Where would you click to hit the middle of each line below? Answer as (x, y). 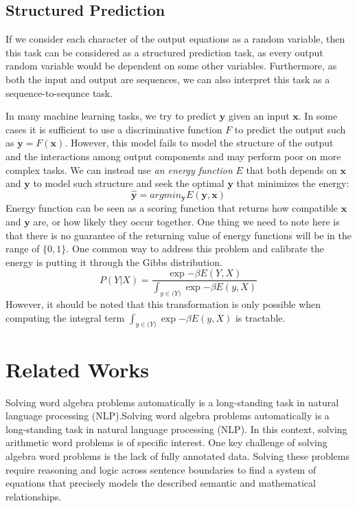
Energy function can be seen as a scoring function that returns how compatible (172, 208)
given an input (259, 116)
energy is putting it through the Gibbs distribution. (114, 262)
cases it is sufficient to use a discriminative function (114, 129)
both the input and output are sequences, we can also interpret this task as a (168, 79)
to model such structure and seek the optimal (129, 183)
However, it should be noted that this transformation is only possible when (163, 304)
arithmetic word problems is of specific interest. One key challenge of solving (166, 442)
